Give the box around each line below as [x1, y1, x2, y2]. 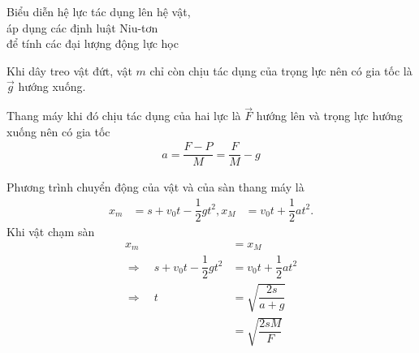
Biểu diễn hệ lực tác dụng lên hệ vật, [6, 3, 191, 19]
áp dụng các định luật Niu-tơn [6, 19, 158, 36]
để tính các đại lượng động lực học [6, 35, 179, 52]
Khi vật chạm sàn [6, 223, 95, 240]
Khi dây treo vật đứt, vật [6, 62, 132, 79]
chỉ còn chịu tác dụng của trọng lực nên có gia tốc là [149, 62, 413, 79]
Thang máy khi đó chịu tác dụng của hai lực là [6, 107, 241, 124]
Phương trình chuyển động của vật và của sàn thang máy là [6, 179, 305, 196]
